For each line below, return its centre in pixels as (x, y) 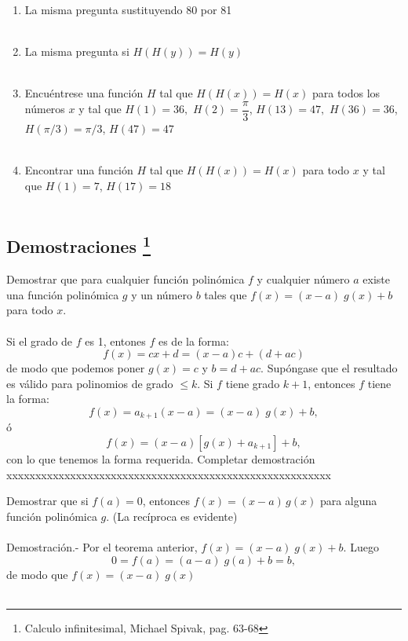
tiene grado (253, 383)
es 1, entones (115, 341)
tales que (226, 294)
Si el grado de (40, 341)
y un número (162, 294)
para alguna (348, 501)
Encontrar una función (79, 170)
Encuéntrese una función (84, 93)
